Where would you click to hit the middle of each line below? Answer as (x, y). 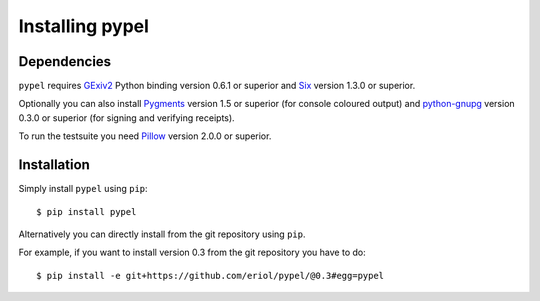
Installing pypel (84, 26)
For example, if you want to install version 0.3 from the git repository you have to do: (192, 252)
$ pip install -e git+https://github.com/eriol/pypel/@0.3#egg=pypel (210, 275)
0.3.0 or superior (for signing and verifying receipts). (126, 117)
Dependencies (65, 61)
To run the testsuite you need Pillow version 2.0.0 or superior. (145, 136)
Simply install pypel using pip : (83, 189)
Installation (54, 165)
